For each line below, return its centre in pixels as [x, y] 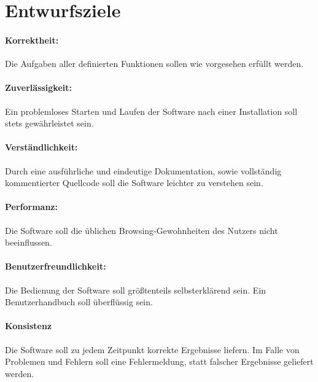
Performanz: [31, 207]
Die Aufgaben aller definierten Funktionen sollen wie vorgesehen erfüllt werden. [154, 64]
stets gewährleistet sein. [49, 123]
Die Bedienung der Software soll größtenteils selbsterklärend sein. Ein [136, 290]
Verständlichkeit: [41, 147]
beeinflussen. [29, 242]
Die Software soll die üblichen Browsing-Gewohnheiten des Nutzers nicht [142, 230]
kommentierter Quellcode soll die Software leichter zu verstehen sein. [134, 183]
